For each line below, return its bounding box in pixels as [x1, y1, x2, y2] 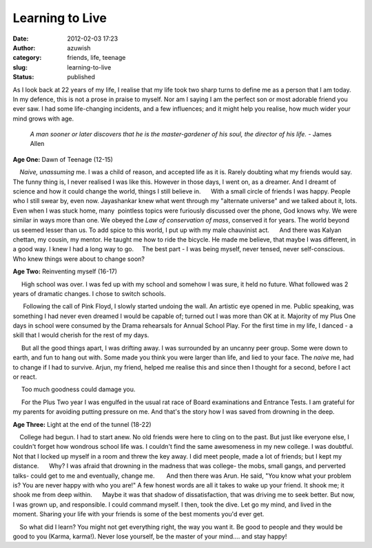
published [67, 73, 96, 81]
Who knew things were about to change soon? [12, 255, 145, 263]
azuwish [67, 43, 91, 52]
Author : [12, 43, 36, 52]
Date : [12, 34, 29, 43]
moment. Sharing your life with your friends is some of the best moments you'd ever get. [12, 510, 265, 518]
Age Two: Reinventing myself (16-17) [12, 267, 117, 275]
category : [12, 54, 42, 62]
